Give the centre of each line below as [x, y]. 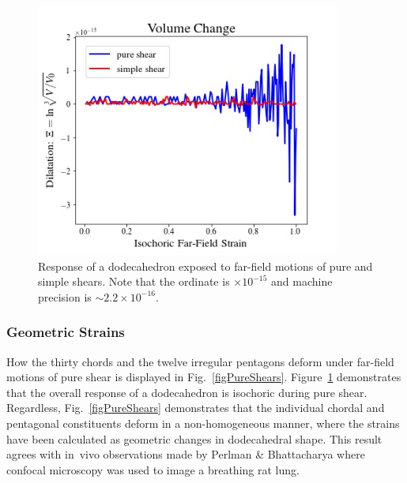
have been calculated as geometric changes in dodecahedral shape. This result [194, 438]
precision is [65, 296]
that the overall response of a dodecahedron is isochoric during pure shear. [187, 392]
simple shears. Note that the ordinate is [134, 281]
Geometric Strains [66, 332]
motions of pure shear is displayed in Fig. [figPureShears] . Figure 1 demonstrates [204, 377]
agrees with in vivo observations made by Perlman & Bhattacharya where [186, 454]
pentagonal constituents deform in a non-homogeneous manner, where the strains [203, 423]
